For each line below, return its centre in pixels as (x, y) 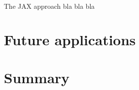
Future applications (70, 39)
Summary (37, 78)
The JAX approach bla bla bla (49, 6)
